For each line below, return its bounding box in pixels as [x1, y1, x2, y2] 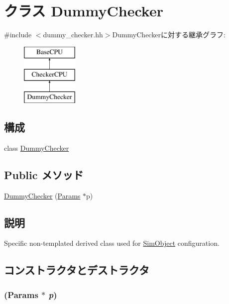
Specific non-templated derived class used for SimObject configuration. [4, 238, 220, 248]
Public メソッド [4, 167, 84, 182]
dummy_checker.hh [43, 29, 103, 40]
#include [4, 29, 32, 40]
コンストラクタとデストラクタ [4, 262, 149, 278]
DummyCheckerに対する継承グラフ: [112, 29, 226, 40]
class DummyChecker [4, 142, 69, 153]
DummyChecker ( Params [4, 190, 81, 201]
